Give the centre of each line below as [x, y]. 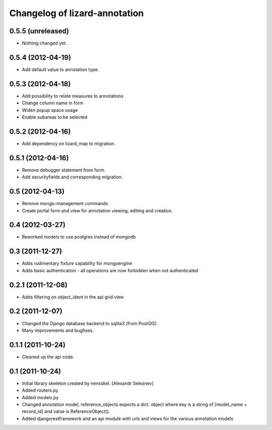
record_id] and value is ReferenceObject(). [66, 411]
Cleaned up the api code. [48, 357]
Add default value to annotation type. [60, 69]
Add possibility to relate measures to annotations [73, 96]
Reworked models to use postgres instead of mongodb [79, 237]
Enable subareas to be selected [55, 117]
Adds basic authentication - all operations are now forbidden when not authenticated [110, 270]
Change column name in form [53, 103]
